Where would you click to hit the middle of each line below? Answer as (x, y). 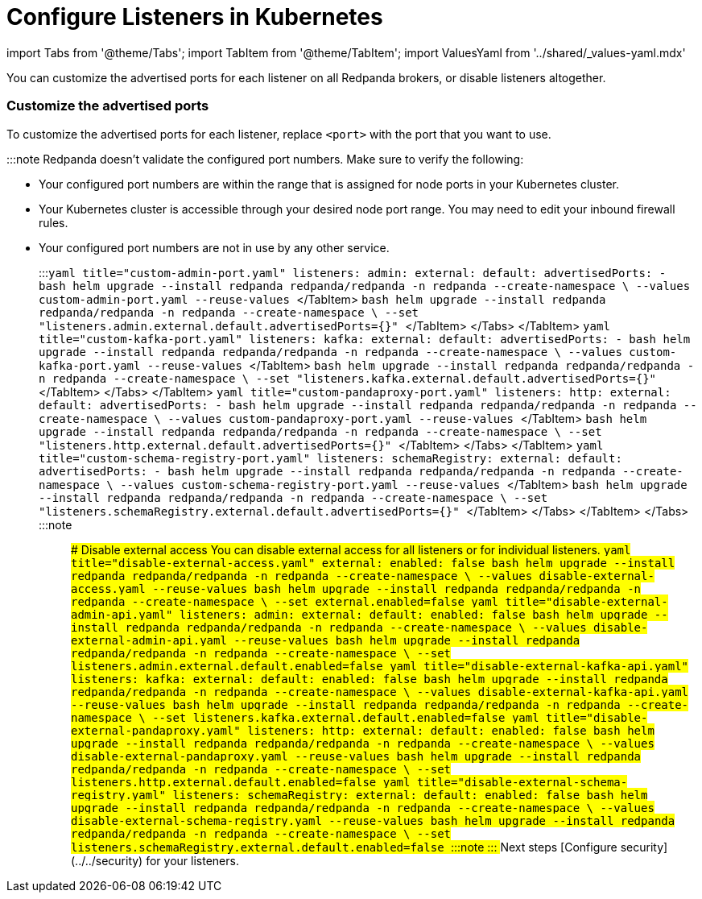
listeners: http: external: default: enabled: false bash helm (451, 730)
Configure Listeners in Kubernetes (195, 17)
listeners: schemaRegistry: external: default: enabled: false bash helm (410, 795)
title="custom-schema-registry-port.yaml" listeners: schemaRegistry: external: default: (330, 458)
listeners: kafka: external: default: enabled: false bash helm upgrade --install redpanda (370, 679)
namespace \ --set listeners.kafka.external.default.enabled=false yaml (305, 717)
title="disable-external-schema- (522, 782)
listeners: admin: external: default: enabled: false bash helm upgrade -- (423, 614)
